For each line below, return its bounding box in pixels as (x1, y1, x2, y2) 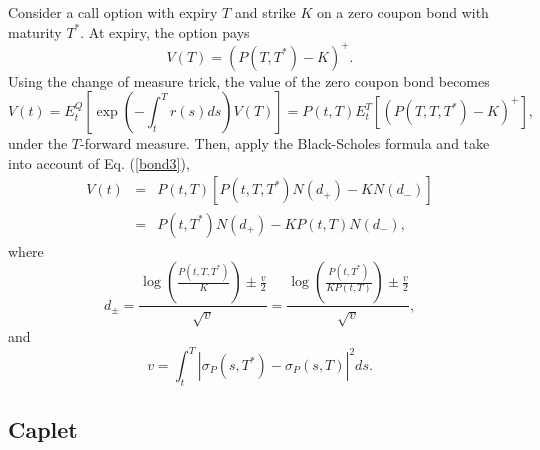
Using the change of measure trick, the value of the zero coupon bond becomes (8, 70, 490, 91)
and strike (234, 2, 296, 22)
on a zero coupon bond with (316, 2, 489, 22)
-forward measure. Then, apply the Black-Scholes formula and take (80, 133, 490, 154)
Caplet (8, 414, 78, 445)
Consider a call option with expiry (8, 2, 218, 22)
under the (8, 133, 68, 154)
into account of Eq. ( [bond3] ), (8, 152, 190, 173)
